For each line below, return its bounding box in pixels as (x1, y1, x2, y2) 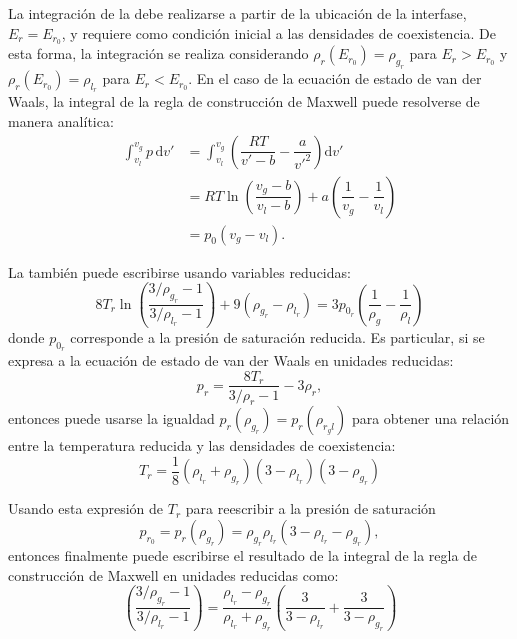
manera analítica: (8, 111, 114, 131)
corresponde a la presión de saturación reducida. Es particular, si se (70, 326, 485, 347)
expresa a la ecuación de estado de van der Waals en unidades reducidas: (8, 349, 454, 370)
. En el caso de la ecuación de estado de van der (188, 68, 482, 89)
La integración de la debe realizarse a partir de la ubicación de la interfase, (8, 3, 467, 23)
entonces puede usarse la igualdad (8, 408, 215, 429)
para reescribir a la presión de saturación (185, 498, 436, 519)
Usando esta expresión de (8, 498, 164, 519)
